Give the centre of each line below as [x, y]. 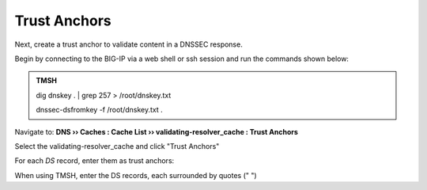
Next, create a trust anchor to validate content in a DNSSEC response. [128, 44]
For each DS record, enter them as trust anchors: [94, 161]
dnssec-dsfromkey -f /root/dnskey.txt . [100, 110]
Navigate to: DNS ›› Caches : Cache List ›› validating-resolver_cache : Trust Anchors [156, 131]
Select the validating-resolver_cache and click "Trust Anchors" [117, 146]
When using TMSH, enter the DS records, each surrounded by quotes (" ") [136, 175]
